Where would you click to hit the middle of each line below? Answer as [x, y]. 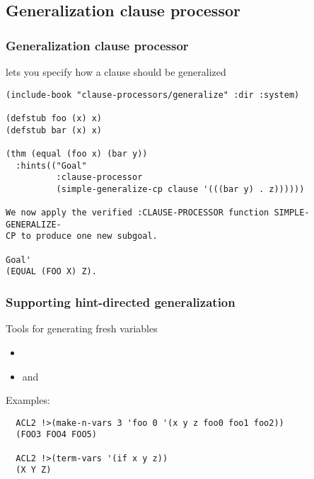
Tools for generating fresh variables [82, 328]
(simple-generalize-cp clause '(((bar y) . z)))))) [180, 189]
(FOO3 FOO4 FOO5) [56, 435]
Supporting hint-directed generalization [121, 302]
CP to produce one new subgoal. [82, 236]
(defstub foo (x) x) [54, 118]
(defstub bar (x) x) [54, 130]
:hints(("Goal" [51, 165]
